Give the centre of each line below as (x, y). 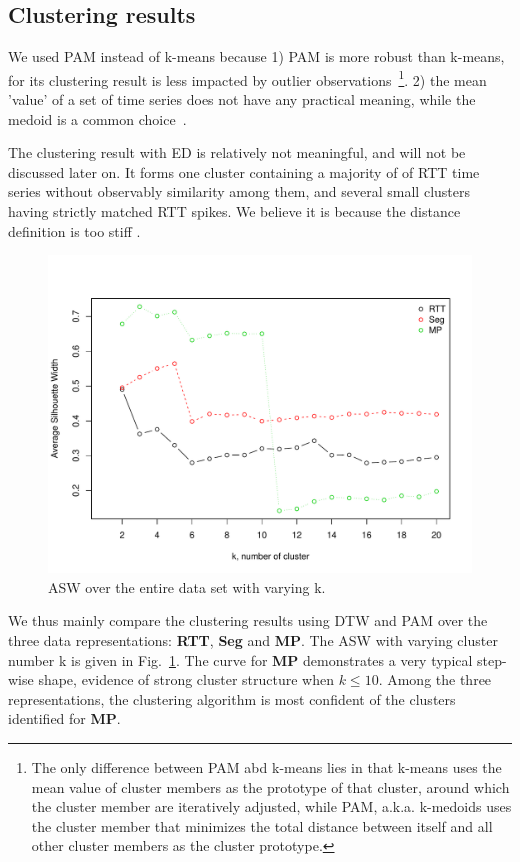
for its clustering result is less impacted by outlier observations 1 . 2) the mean (247, 78)
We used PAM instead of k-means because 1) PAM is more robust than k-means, (256, 56)
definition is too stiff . (74, 230)
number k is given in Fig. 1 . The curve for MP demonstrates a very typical (240, 659)
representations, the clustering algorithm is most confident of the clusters (232, 698)
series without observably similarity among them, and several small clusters (239, 191)
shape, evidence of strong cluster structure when (186, 679)
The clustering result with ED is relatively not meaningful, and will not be (237, 152)
